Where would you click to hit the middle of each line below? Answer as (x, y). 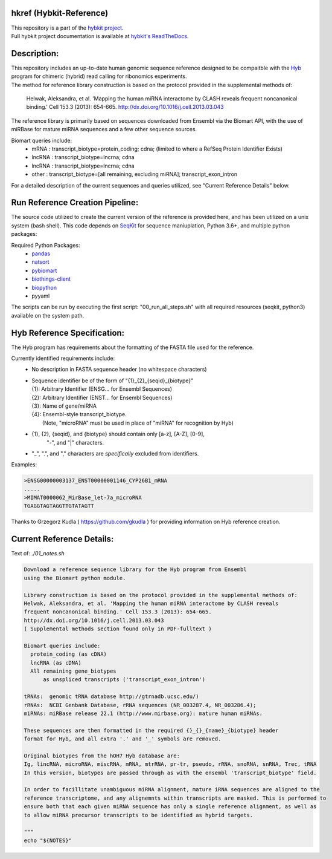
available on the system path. (48, 315)
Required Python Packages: (46, 245)
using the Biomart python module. (75, 578)
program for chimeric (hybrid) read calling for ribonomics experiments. (99, 76)
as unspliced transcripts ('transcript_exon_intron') (124, 680)
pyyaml (41, 296)
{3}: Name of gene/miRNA (64, 406)
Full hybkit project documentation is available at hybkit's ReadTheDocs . (100, 36)
